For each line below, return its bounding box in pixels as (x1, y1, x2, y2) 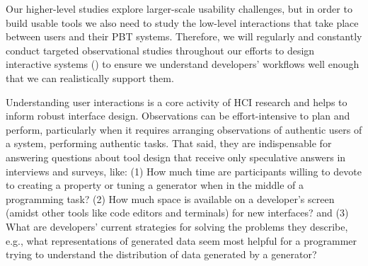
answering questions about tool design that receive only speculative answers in (6, 149, 346, 164)
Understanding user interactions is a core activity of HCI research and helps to (6, 94, 347, 109)
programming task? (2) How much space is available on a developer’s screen (6, 191, 335, 206)
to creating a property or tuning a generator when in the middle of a (6, 178, 304, 192)
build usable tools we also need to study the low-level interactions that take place (6, 15, 359, 30)
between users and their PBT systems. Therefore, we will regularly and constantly (6, 29, 362, 44)
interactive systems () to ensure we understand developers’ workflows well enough (6, 57, 360, 71)
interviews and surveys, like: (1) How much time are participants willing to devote (6, 163, 362, 178)
